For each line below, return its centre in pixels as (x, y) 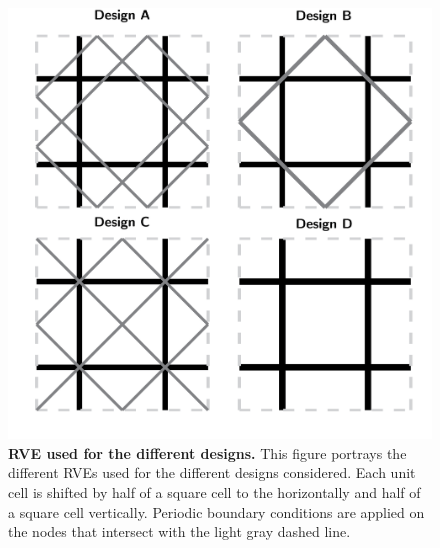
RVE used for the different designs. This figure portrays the (207, 452)
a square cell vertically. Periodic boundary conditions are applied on (216, 511)
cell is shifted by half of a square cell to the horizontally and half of (214, 491)
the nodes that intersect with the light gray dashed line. (179, 531)
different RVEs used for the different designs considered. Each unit (212, 472)
